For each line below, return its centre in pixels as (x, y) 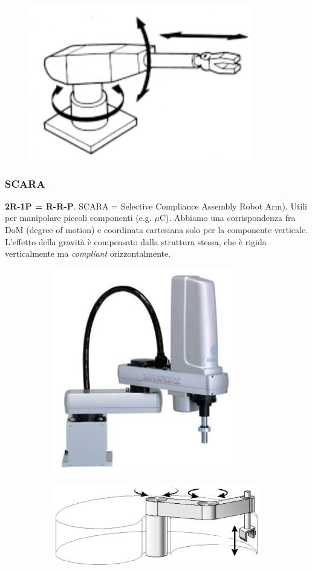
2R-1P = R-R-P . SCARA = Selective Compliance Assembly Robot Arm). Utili (156, 206)
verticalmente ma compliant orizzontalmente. (88, 253)
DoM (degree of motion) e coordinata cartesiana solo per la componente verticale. (157, 229)
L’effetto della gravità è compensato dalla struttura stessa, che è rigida (136, 241)
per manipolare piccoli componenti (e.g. (78, 218)
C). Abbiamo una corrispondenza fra (227, 218)
